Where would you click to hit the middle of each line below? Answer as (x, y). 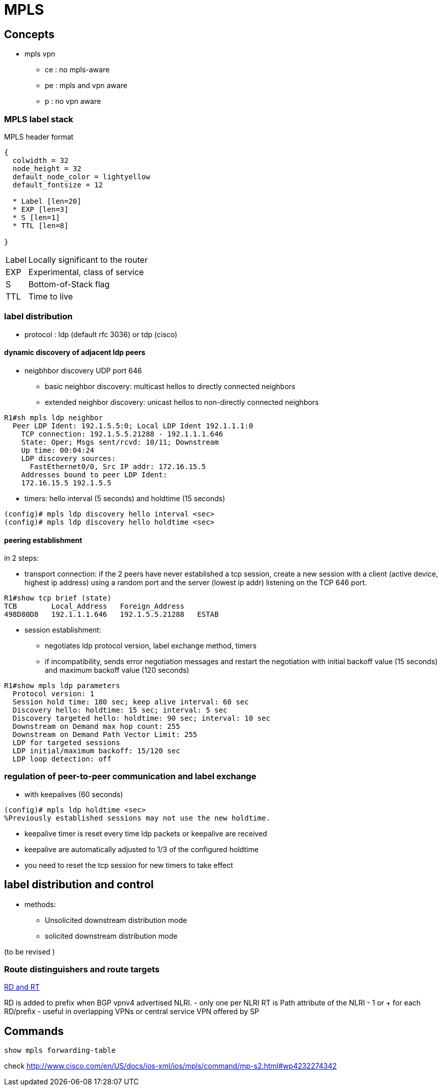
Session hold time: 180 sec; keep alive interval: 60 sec (131, 702)
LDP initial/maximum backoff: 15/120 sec (96, 751)
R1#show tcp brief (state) (58, 598)
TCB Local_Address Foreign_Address (94, 606)
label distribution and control (79, 885)
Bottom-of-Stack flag (69, 284)
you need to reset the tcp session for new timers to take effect (129, 865)
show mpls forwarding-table (60, 1051)
